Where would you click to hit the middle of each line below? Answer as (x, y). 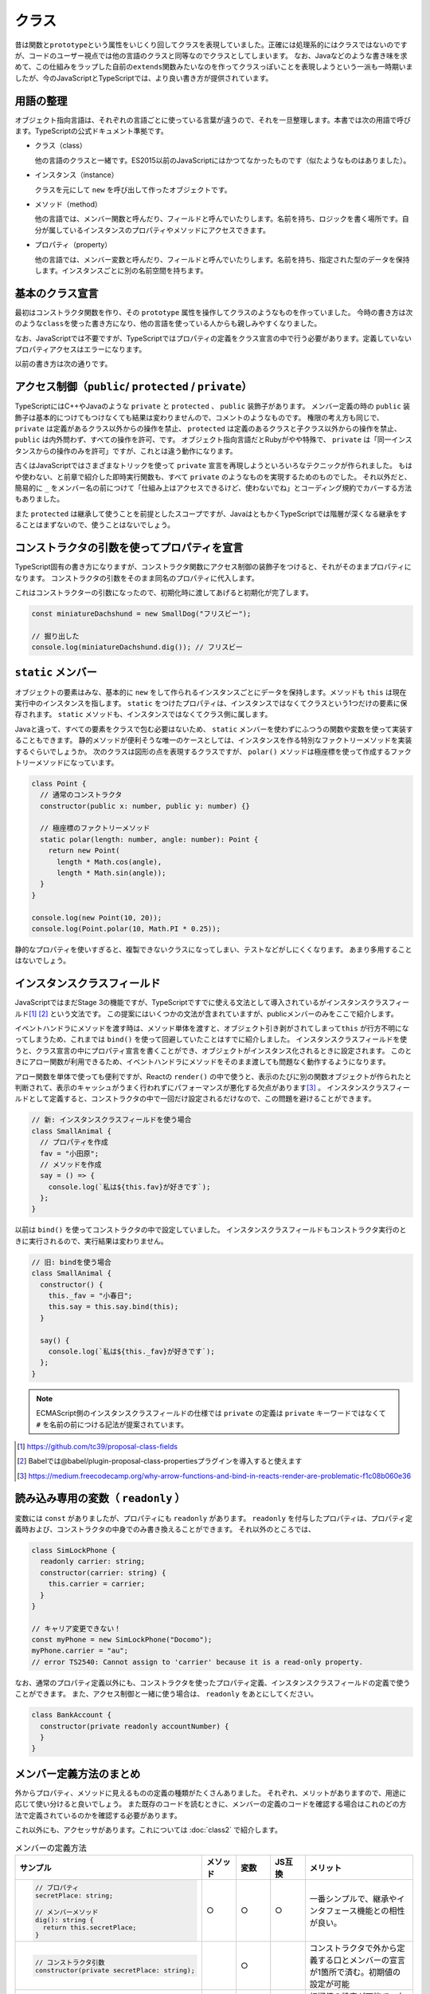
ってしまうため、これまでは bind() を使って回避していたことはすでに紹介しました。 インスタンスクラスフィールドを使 (211, 1039)
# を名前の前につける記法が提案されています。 (112, 1425)
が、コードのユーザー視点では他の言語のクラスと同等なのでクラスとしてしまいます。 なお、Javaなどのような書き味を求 (211, 55)
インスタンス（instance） (76, 175)
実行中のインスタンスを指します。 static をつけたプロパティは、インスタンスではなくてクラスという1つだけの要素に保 (211, 703)
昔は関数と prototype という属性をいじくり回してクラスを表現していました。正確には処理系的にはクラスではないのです (211, 45)
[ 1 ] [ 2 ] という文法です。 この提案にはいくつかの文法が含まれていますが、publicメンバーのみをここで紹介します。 (213, 1014)
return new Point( (84, 851)
